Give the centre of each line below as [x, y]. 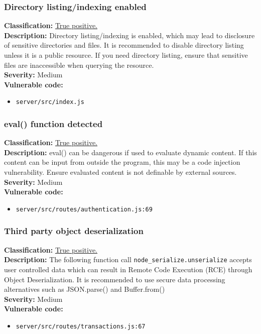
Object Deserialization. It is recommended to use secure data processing [115, 279]
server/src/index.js [50, 102]
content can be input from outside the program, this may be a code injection [122, 162]
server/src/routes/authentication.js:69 [84, 209]
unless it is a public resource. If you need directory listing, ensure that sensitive [126, 55]
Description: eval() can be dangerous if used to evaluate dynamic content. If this [130, 152]
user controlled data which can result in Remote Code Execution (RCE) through [128, 269]
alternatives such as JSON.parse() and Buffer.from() [85, 289]
